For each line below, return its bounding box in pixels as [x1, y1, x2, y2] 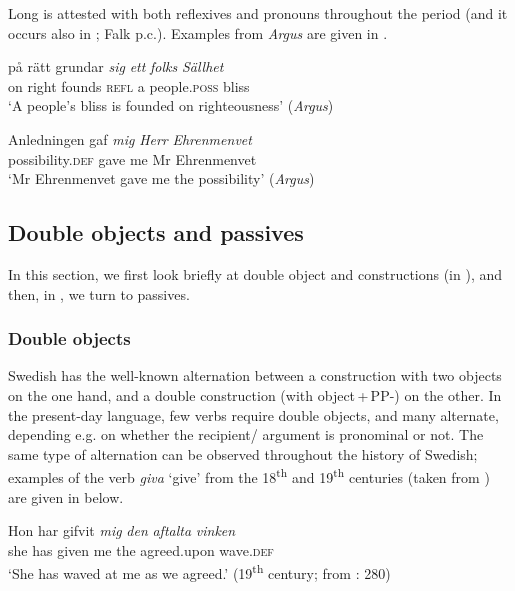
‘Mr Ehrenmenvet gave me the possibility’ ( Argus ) [8, 168, 315, 189]
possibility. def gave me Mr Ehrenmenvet [8, 148, 257, 169]
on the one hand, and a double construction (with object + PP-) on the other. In [8, 384, 502, 405]
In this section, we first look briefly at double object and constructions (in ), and [8, 263, 503, 284]
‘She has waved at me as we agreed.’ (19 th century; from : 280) [8, 560, 391, 584]
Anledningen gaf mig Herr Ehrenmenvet [8, 128, 252, 149]
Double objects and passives [8, 217, 304, 248]
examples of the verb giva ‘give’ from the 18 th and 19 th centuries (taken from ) [8, 464, 490, 487]
